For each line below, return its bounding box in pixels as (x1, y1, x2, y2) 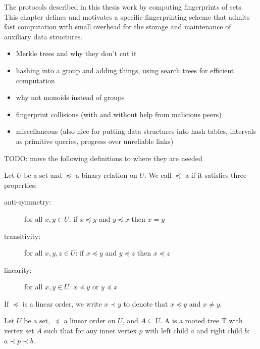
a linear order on (64, 315, 116, 326)
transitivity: (4, 230, 41, 241)
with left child (145, 325, 188, 336)
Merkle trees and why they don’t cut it (16, 48, 137, 59)
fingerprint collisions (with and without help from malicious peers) (16, 109, 222, 119)
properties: (4, 179, 37, 190)
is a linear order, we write (22, 298, 102, 309)
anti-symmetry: (4, 196, 51, 207)
